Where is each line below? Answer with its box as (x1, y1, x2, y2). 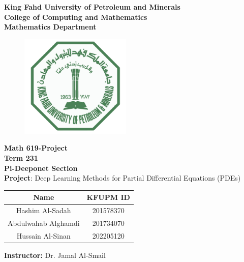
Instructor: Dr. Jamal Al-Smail (4, 249, 106, 260)
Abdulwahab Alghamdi (8, 217, 80, 228)
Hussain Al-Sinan (16, 230, 71, 241)
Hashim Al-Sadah (16, 205, 71, 216)
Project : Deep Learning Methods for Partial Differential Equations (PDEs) (4, 172, 241, 183)
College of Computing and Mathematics (4, 11, 147, 22)
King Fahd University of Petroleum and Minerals (4, 2, 180, 12)
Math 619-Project (4, 142, 68, 153)
